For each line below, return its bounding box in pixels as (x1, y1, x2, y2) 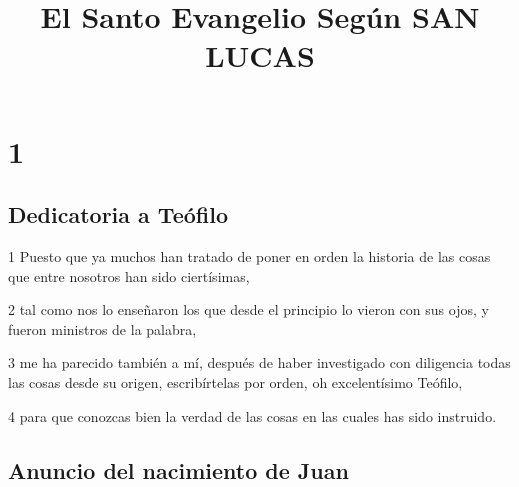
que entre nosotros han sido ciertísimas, (8, 265, 250, 286)
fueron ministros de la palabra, (8, 318, 197, 339)
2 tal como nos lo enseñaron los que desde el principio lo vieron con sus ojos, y (8, 299, 489, 320)
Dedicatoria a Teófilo (8, 199, 228, 230)
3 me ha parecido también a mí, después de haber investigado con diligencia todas (8, 352, 511, 373)
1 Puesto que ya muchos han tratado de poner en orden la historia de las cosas (8, 245, 491, 266)
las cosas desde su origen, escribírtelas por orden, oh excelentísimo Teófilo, (8, 371, 463, 392)
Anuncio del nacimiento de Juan (8, 454, 349, 485)
